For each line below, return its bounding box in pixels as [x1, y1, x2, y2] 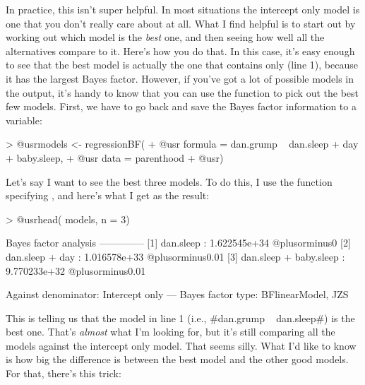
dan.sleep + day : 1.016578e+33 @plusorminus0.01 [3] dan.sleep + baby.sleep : [6, 249, 345, 263]
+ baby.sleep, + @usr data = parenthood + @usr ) [6, 150, 224, 165]
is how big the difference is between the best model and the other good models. [6, 352, 349, 367]
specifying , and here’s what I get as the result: [6, 188, 210, 203]
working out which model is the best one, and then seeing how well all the [6, 30, 325, 45]
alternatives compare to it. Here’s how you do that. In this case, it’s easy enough [6, 43, 355, 58]
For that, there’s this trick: [6, 366, 121, 381]
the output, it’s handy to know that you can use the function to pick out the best [6, 85, 359, 100]
